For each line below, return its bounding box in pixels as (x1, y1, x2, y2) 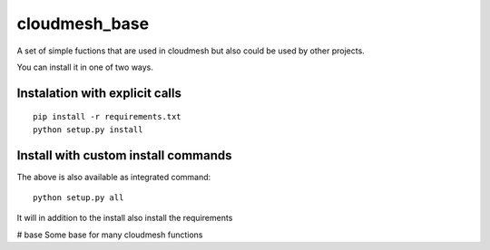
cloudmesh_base (16, 14, 150, 34)
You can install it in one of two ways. (16, 62, 154, 72)
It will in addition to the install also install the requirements (16, 213, 233, 224)
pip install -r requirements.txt (33, 111, 181, 122)
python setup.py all (33, 193, 124, 203)
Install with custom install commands (16, 148, 232, 163)
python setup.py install (33, 124, 143, 135)
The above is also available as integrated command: (16, 171, 211, 182)
